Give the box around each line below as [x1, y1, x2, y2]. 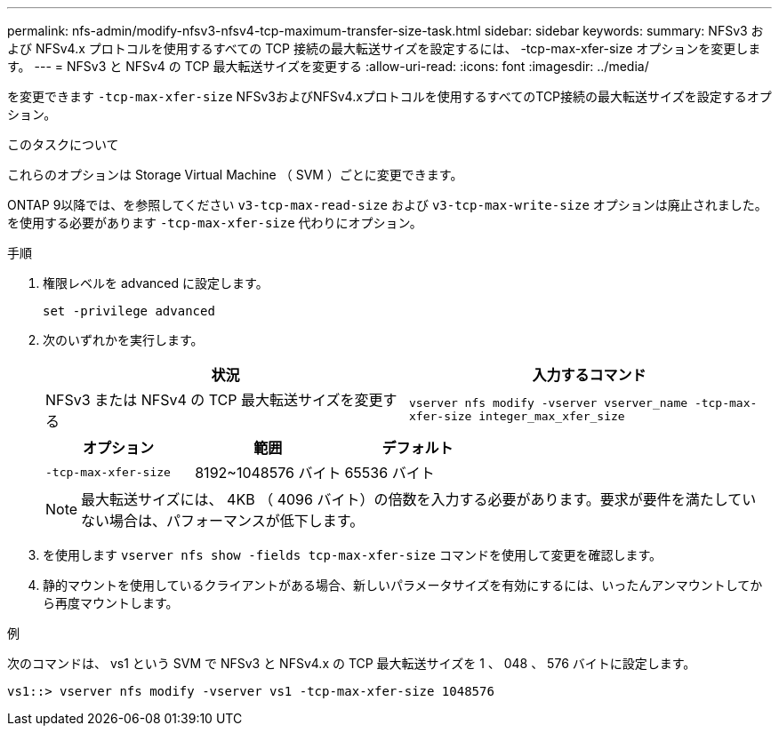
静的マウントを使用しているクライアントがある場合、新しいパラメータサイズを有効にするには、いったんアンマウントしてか [43, 578, 763, 593]
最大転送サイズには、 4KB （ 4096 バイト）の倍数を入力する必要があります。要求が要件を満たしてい [81, 490, 757, 508]
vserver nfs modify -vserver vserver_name [409, 396, 688, 410]
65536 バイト [344, 464, 435, 482]
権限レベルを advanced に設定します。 [43, 275, 269, 291]
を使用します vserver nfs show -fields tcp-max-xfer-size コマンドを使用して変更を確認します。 [43, 547, 663, 562]
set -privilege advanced [43, 304, 215, 318]
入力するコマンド [532, 366, 646, 384]
